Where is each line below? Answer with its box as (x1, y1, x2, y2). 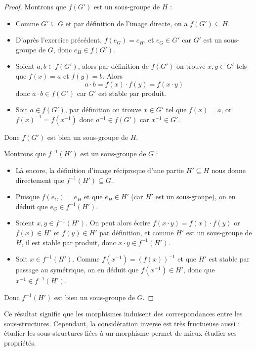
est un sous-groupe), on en (155, 191, 236, 202)
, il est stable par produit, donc (21, 237, 116, 247)
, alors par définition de (78, 61, 149, 71)
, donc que (183, 264, 215, 275)
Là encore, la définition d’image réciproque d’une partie (15, 165, 184, 175)
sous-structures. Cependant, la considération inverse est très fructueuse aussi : (4, 318, 240, 328)
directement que (15, 175, 64, 185)
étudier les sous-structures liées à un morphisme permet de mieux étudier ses (4, 328, 237, 338)
